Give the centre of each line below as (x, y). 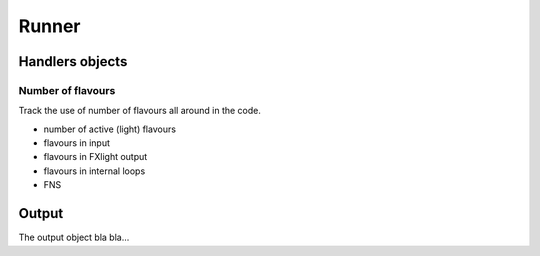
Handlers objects (73, 61)
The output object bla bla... (74, 237)
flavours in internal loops (94, 171)
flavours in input (76, 143)
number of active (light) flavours (110, 129)
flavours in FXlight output (95, 157)
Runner (49, 26)
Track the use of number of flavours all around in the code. (140, 111)
